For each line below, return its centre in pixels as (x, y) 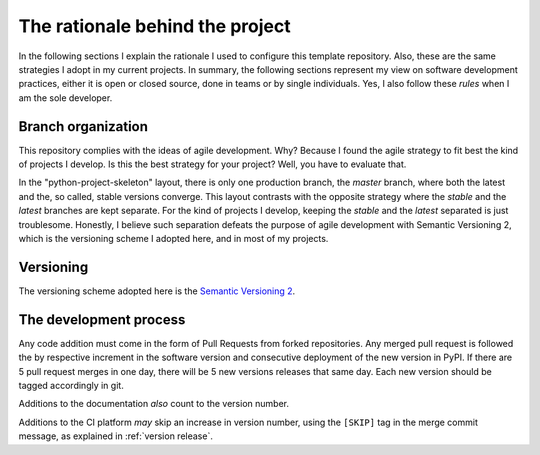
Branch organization (83, 126)
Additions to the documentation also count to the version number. (154, 404)
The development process (102, 319)
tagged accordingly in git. (71, 385)
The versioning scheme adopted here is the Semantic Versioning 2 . (157, 291)
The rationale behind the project (154, 26)
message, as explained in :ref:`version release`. (116, 436)
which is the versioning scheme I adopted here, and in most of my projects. (173, 238)
